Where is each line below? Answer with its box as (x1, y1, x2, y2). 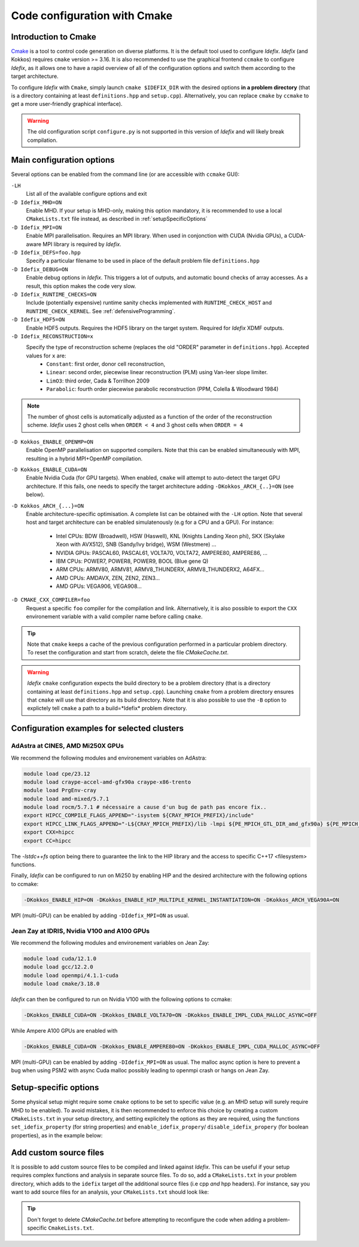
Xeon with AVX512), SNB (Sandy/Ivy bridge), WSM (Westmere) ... (56, 541, 217, 548)
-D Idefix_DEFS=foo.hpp (11, 249, 81, 256)
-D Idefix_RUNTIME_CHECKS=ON (11, 291, 97, 298)
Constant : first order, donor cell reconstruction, (46, 360, 166, 368)
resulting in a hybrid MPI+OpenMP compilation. (26, 455, 143, 462)
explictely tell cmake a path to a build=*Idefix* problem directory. (27, 705, 188, 712)
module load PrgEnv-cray (23, 787, 97, 794)
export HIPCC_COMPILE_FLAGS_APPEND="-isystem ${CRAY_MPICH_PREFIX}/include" (23, 812, 254, 819)
